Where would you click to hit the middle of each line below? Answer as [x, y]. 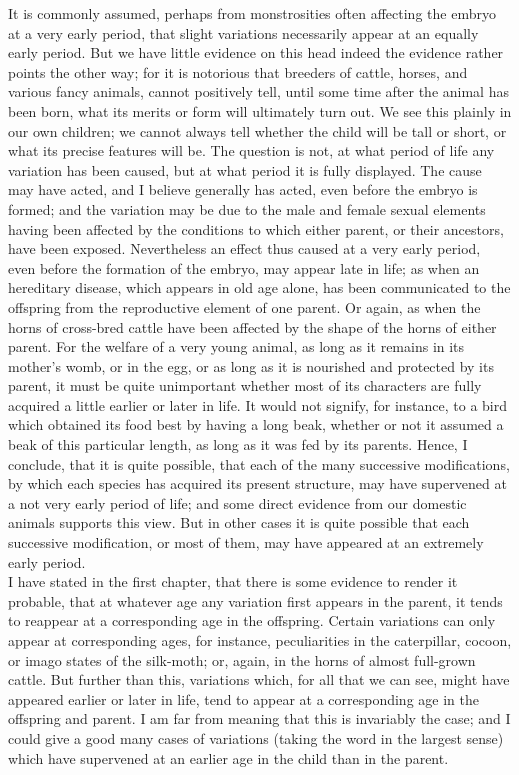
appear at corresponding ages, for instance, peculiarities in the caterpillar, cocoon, [260, 640]
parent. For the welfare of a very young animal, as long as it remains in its [236, 346]
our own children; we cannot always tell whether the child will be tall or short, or [257, 130]
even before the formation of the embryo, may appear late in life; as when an [244, 267]
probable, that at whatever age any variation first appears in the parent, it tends [255, 600]
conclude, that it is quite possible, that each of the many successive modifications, [259, 463]
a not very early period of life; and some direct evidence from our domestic [237, 502]
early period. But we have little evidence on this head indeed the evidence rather [256, 52]
